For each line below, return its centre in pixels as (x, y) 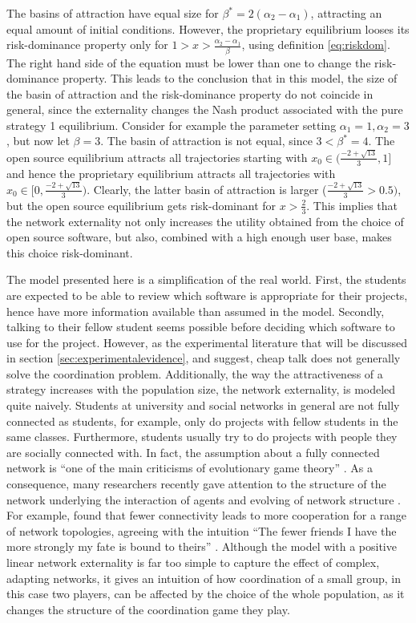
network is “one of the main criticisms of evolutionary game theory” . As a (190, 468)
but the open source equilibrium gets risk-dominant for (141, 205)
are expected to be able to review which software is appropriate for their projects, (207, 295)
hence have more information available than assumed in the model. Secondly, (196, 311)
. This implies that (352, 205)
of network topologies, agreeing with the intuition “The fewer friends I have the (202, 530)
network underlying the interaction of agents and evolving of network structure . (204, 499)
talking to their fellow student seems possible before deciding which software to (201, 327)
